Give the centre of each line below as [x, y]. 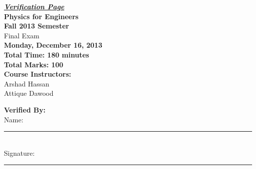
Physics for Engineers [41, 16]
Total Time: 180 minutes [47, 54]
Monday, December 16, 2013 [53, 45]
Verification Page [34, 6]
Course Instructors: [38, 74]
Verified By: [25, 109]
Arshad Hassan [27, 83]
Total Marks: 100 [34, 64]
